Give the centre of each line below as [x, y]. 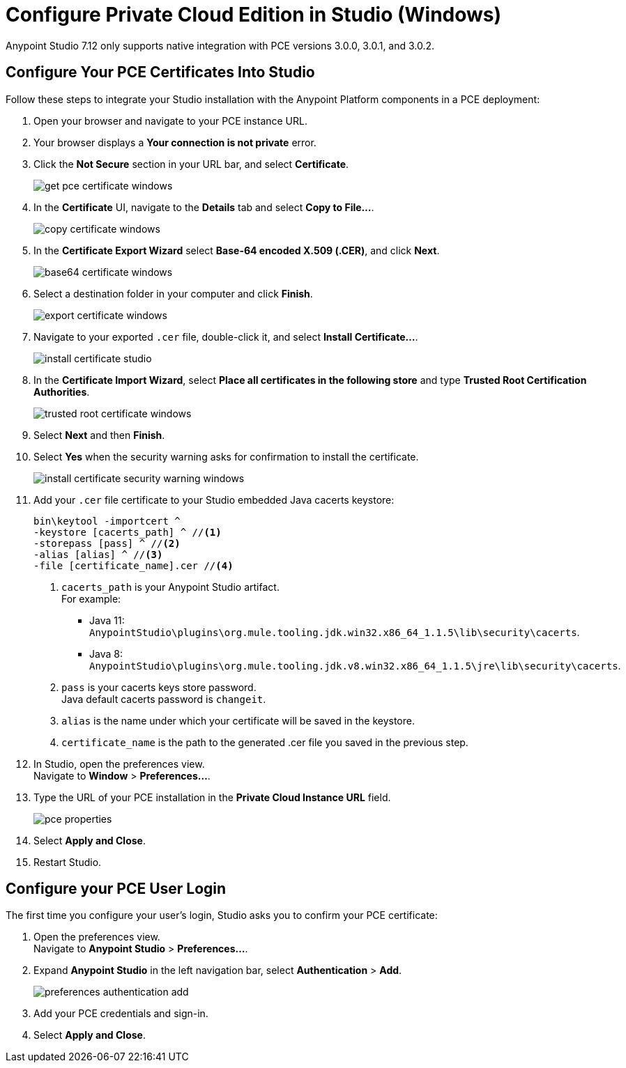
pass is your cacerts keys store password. [159, 687]
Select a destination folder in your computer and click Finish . [173, 293]
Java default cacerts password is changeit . [164, 699]
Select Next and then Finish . [99, 435]
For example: [91, 598]
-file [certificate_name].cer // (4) [133, 565]
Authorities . [62, 392]
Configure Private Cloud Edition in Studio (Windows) [254, 15]
